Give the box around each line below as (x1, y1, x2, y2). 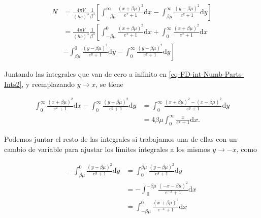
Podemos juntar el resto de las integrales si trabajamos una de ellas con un (4, 134, 237, 144)
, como (236, 143, 257, 154)
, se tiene (95, 78, 123, 89)
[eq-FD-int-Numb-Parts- (169, 69, 244, 79)
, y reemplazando (21, 78, 75, 89)
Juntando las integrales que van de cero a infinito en (4, 69, 167, 79)
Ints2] (4, 78, 22, 89)
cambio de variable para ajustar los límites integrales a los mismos (4, 143, 210, 154)
